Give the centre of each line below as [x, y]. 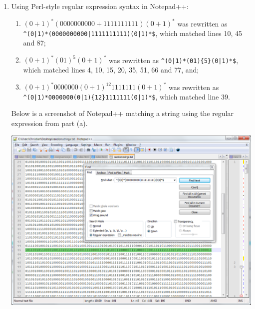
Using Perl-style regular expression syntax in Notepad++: [100, 6]
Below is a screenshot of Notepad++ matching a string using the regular [123, 113]
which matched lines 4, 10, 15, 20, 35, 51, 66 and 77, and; [111, 70]
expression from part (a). [49, 123]
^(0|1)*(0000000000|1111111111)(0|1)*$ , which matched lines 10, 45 [132, 33]
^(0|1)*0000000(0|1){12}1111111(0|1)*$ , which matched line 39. [127, 96]
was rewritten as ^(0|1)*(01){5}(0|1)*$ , [173, 60]
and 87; [34, 43]
